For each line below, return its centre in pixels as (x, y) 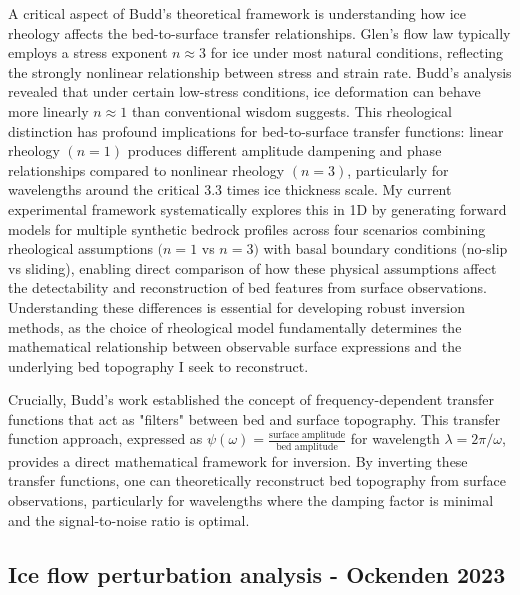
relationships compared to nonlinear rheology (146, 169)
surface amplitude (307, 435)
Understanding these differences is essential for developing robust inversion (236, 306)
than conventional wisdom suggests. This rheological (291, 110)
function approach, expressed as (105, 438)
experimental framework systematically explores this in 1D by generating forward (257, 208)
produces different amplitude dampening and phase (284, 150)
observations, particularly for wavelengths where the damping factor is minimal (251, 499)
